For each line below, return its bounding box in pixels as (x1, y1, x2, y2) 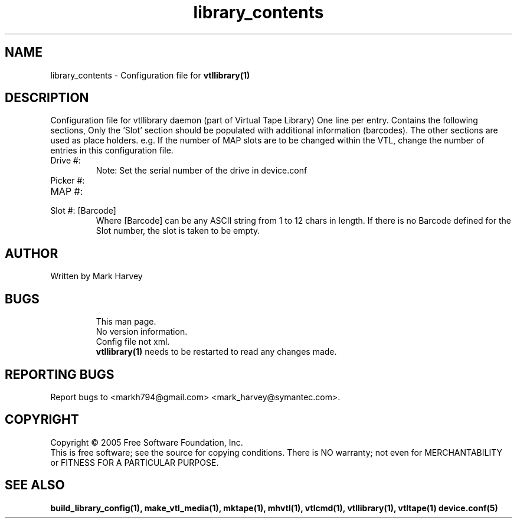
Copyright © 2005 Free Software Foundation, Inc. (50, 437, 243, 447)
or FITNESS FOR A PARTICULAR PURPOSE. (50, 457, 219, 468)
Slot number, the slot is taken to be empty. (96, 225, 260, 236)
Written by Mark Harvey (50, 271, 143, 282)
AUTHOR (5, 246, 58, 261)
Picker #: (50, 175, 85, 186)
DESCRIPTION (5, 90, 89, 106)
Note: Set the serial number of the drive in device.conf (96, 165, 307, 176)
